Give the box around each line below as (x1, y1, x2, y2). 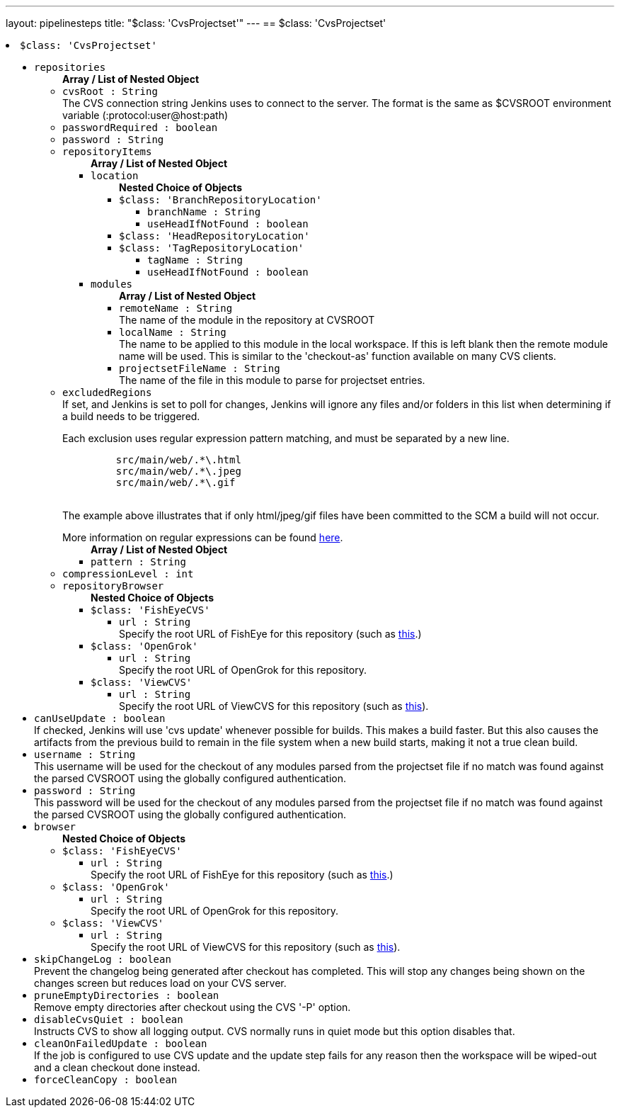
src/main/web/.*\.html (115, 454, 241, 465)
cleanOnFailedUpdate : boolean (34, 1038, 207, 1049)
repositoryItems (62, 146, 152, 157)
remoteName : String (119, 303, 233, 314)
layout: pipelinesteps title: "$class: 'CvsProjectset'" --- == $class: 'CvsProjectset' (6, 17, 386, 29)
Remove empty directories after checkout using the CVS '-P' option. (34, 1001, 351, 1013)
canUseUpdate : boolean (34, 713, 166, 724)
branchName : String (147, 206, 261, 217)
